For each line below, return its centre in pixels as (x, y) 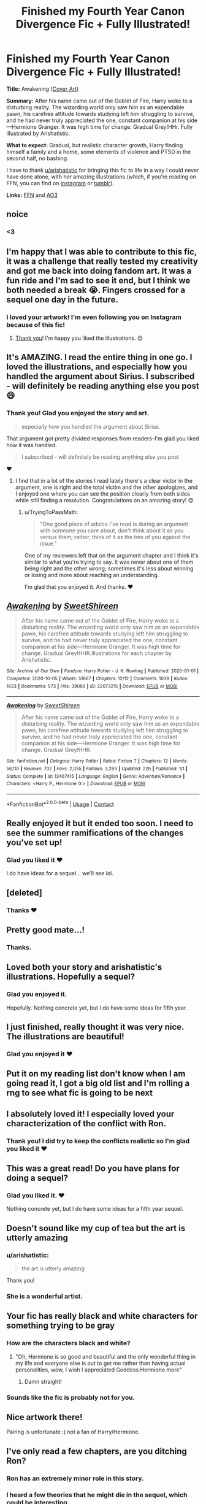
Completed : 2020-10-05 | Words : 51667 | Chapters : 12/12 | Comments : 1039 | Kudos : (97, 679)
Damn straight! (43, 1381)
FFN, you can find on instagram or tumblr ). (60, 183)
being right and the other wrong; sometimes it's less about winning (109, 568)
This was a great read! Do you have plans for (93, 1169)
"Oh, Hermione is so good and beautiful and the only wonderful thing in (105, 1356)
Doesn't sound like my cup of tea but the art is (96, 1228)
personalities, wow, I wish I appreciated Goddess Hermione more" (98, 1370)
